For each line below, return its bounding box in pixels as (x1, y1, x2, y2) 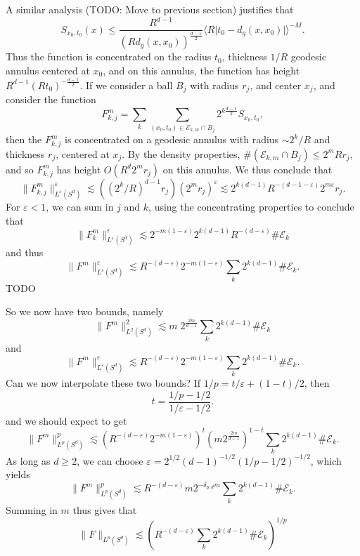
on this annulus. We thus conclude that (162, 161, 333, 176)
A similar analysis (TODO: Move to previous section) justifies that (6, 2, 294, 16)
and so (6, 161, 34, 176)
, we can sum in (46, 199, 114, 213)
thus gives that (72, 502, 137, 517)
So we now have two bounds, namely (6, 304, 164, 319)
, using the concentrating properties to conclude (148, 199, 354, 213)
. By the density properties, (122, 146, 240, 161)
